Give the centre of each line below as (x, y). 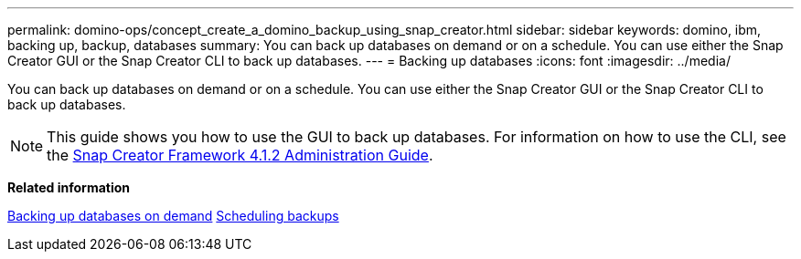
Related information (69, 187)
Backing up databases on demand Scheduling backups (173, 216)
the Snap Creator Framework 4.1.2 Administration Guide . (240, 155)
